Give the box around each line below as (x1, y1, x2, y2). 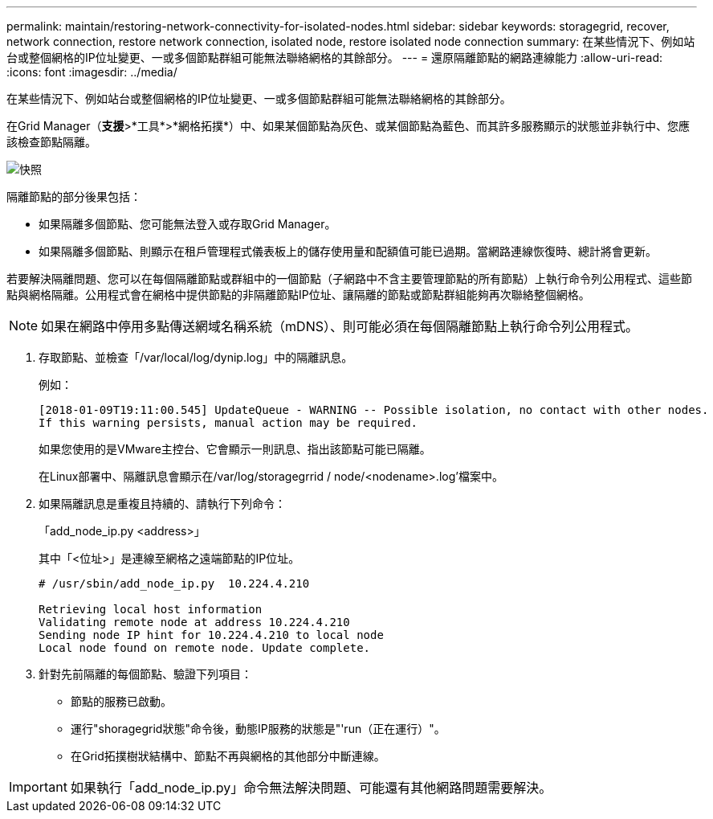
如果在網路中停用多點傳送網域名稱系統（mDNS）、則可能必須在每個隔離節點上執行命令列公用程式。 (41, 318, 638, 334)
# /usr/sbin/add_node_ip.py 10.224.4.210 (39, 577, 310, 590)
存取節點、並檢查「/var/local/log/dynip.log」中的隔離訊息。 (39, 350, 353, 364)
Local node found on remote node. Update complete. (39, 641, 371, 654)
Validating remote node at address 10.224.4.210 (39, 616, 350, 629)
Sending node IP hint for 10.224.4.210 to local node (39, 629, 384, 641)
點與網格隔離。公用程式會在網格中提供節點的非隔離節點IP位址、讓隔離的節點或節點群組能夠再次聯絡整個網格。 (6, 288, 590, 301)
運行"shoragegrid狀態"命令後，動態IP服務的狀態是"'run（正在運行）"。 (71, 722, 446, 735)
